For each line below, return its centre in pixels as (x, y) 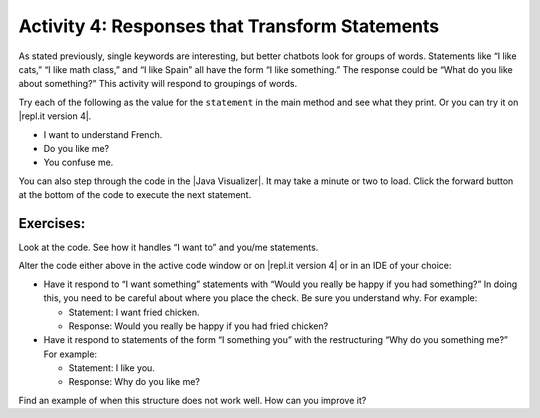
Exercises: (52, 223)
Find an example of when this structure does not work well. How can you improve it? (192, 400)
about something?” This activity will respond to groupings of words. (158, 84)
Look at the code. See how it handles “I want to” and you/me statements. (168, 247)
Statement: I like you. (111, 368)
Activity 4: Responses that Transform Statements (229, 26)
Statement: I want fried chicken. (134, 312)
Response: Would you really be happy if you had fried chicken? (198, 326)
